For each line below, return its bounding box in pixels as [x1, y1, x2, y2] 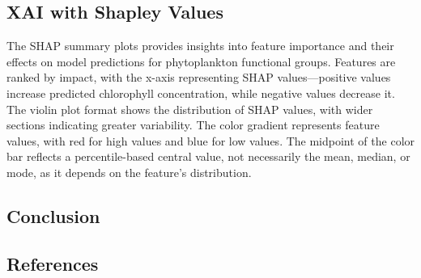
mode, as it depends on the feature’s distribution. [6, 163, 252, 180]
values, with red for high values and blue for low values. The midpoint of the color [6, 132, 415, 149]
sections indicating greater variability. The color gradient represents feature [6, 116, 380, 133]
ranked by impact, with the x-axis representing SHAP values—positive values [6, 69, 391, 86]
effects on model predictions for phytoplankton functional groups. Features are [6, 53, 396, 69]
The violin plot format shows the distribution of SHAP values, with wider [6, 100, 373, 117]
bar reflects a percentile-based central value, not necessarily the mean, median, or [6, 148, 410, 165]
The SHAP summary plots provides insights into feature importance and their [6, 37, 394, 54]
